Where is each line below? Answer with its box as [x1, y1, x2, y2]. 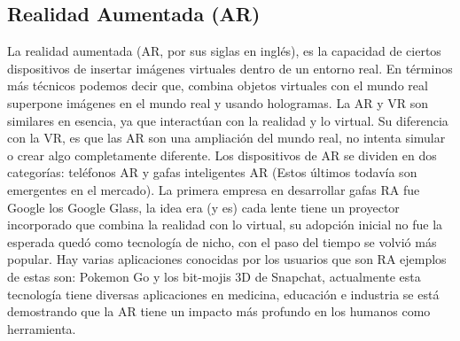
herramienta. [7, 319, 76, 337]
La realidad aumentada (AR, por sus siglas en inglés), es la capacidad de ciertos [7, 42, 441, 60]
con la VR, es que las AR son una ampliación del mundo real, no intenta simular [7, 128, 446, 147]
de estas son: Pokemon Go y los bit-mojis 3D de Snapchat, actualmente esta [7, 267, 421, 285]
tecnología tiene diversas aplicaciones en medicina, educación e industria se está [7, 284, 440, 303]
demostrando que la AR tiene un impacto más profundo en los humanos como [7, 302, 431, 321]
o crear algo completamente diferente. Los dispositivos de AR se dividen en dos [7, 145, 437, 164]
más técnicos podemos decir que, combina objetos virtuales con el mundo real [7, 76, 428, 95]
